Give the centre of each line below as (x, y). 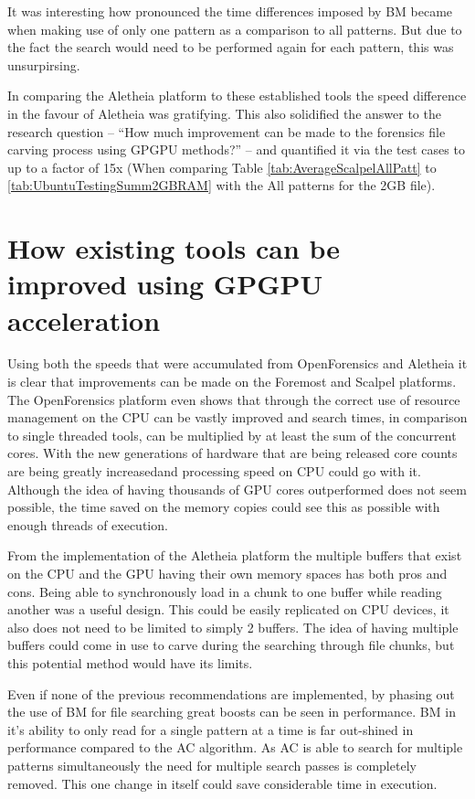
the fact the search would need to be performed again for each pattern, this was (231, 47)
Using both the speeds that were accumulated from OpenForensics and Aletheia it (237, 363)
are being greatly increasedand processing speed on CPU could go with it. (214, 471)
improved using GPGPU (165, 284)
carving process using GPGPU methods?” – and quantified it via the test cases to (236, 149)
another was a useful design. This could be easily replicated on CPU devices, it (228, 609)
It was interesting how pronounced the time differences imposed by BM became (230, 11)
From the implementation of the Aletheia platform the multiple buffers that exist (235, 555)
